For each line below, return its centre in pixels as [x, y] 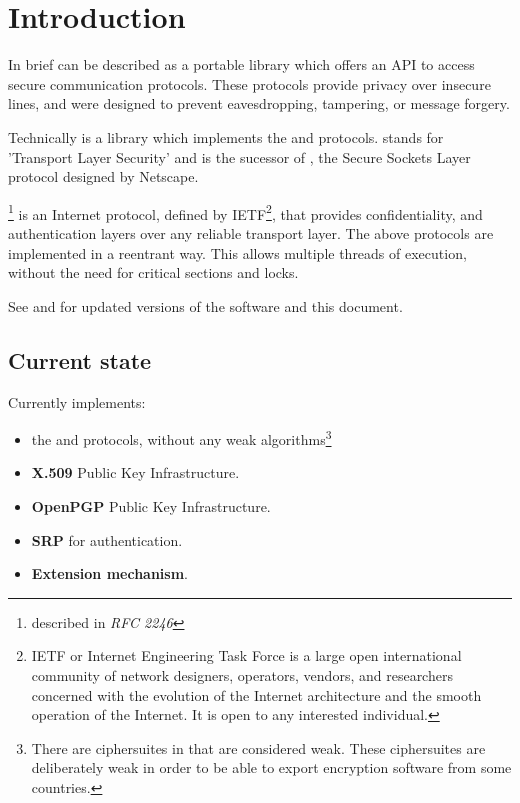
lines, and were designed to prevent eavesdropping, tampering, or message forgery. [259, 103]
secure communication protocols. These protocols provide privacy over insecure [249, 83]
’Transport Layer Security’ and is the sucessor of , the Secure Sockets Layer [239, 156]
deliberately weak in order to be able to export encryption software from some [271, 767]
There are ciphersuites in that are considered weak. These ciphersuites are [258, 747]
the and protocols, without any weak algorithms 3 [181, 437]
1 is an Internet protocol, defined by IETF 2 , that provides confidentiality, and [245, 212]
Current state [80, 359]
